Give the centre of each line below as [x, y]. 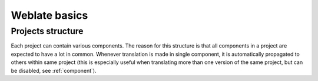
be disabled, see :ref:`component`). [54, 70]
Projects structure [47, 31]
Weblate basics [49, 15]
